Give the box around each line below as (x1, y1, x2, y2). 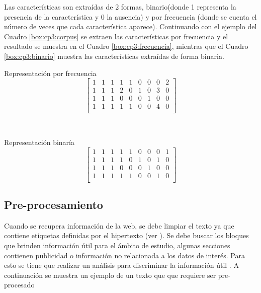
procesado (4, 279, 35, 290)
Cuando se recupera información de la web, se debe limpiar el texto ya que (4, 220, 234, 231)
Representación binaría (4, 136, 74, 147)
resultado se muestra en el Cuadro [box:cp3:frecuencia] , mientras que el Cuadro (4, 41, 248, 51)
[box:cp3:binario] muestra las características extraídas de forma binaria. (4, 50, 224, 61)
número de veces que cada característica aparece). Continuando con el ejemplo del (4, 21, 257, 32)
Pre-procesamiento (4, 197, 103, 212)
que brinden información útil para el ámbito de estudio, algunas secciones (4, 240, 230, 251)
